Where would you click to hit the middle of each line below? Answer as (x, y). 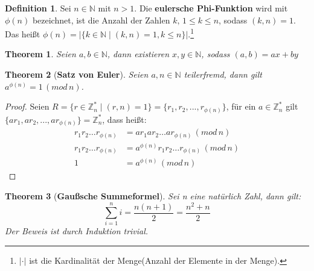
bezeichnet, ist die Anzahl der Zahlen (101, 20)
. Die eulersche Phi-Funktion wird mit (211, 8)
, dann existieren (138, 54)
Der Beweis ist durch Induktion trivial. (77, 231)
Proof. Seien (27, 106)
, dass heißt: (124, 119)
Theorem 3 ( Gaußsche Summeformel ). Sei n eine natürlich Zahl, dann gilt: (153, 196)
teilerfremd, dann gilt (223, 74)
